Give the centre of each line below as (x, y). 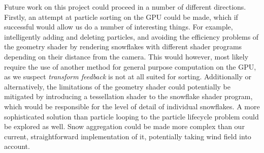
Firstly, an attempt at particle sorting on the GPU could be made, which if (121, 17)
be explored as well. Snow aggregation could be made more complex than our (124, 126)
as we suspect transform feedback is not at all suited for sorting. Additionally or (128, 76)
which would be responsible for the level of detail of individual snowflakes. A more (132, 106)
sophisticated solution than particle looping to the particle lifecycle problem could (131, 116)
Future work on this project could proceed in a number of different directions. (125, 7)
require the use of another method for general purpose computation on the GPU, (130, 66)
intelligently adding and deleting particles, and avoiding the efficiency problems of (131, 36)
